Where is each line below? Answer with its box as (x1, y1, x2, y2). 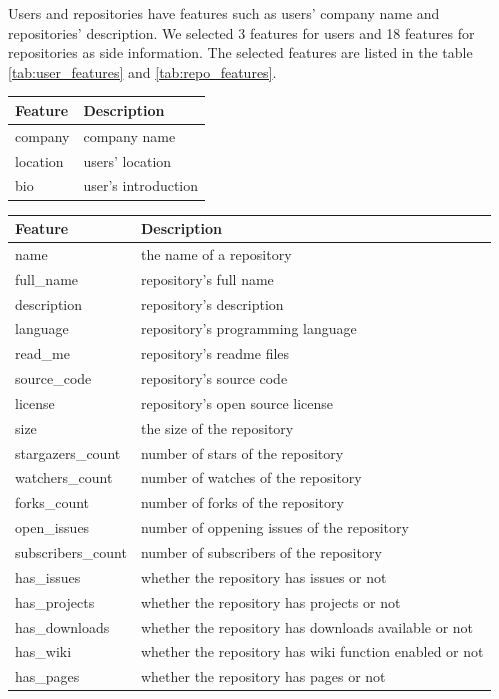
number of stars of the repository (140, 442, 344, 463)
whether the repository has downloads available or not (140, 616, 474, 637)
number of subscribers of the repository (140, 541, 382, 562)
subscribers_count (15, 541, 127, 562)
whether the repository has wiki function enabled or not (140, 641, 484, 662)
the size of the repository (140, 417, 294, 438)
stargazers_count (15, 442, 121, 463)
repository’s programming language (140, 318, 357, 339)
